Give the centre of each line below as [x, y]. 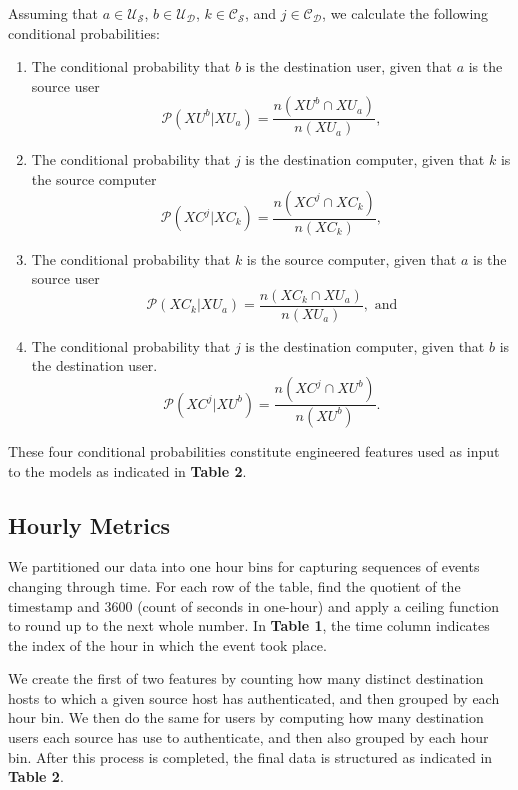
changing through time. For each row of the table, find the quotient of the [234, 585]
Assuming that [53, 13]
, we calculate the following [405, 13]
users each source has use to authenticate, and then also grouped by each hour [248, 737]
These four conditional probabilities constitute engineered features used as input [254, 450]
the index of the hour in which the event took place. [167, 644]
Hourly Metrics [89, 524]
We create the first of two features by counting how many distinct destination [246, 678]
